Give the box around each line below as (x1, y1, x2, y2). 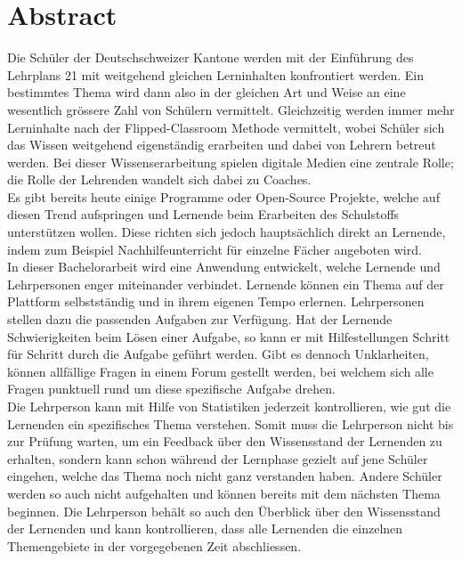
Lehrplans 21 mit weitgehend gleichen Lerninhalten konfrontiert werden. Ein (7, 65, 424, 84)
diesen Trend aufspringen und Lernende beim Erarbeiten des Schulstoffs (7, 205, 400, 224)
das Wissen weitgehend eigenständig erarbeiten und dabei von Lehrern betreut (7, 135, 436, 154)
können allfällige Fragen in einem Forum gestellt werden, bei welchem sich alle (7, 362, 434, 380)
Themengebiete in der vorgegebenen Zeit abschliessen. (7, 536, 302, 555)
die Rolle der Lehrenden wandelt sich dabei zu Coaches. (7, 170, 312, 189)
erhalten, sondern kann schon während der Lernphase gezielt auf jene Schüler (7, 449, 428, 467)
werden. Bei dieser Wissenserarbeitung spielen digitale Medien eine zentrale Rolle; (7, 152, 454, 171)
